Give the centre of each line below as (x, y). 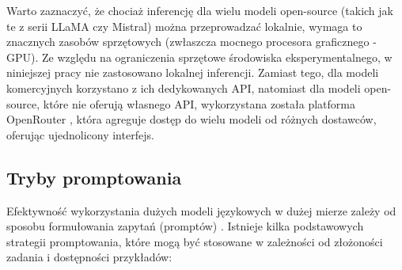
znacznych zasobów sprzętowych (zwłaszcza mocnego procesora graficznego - (192, 42)
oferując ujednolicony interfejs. (80, 134)
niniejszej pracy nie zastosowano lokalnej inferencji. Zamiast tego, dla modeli (193, 72)
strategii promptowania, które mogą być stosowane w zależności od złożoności (195, 241)
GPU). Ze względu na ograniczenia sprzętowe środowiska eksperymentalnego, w (199, 57)
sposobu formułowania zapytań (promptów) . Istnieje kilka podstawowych (185, 226)
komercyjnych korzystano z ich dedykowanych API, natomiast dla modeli (184, 87)
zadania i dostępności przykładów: (89, 257)
